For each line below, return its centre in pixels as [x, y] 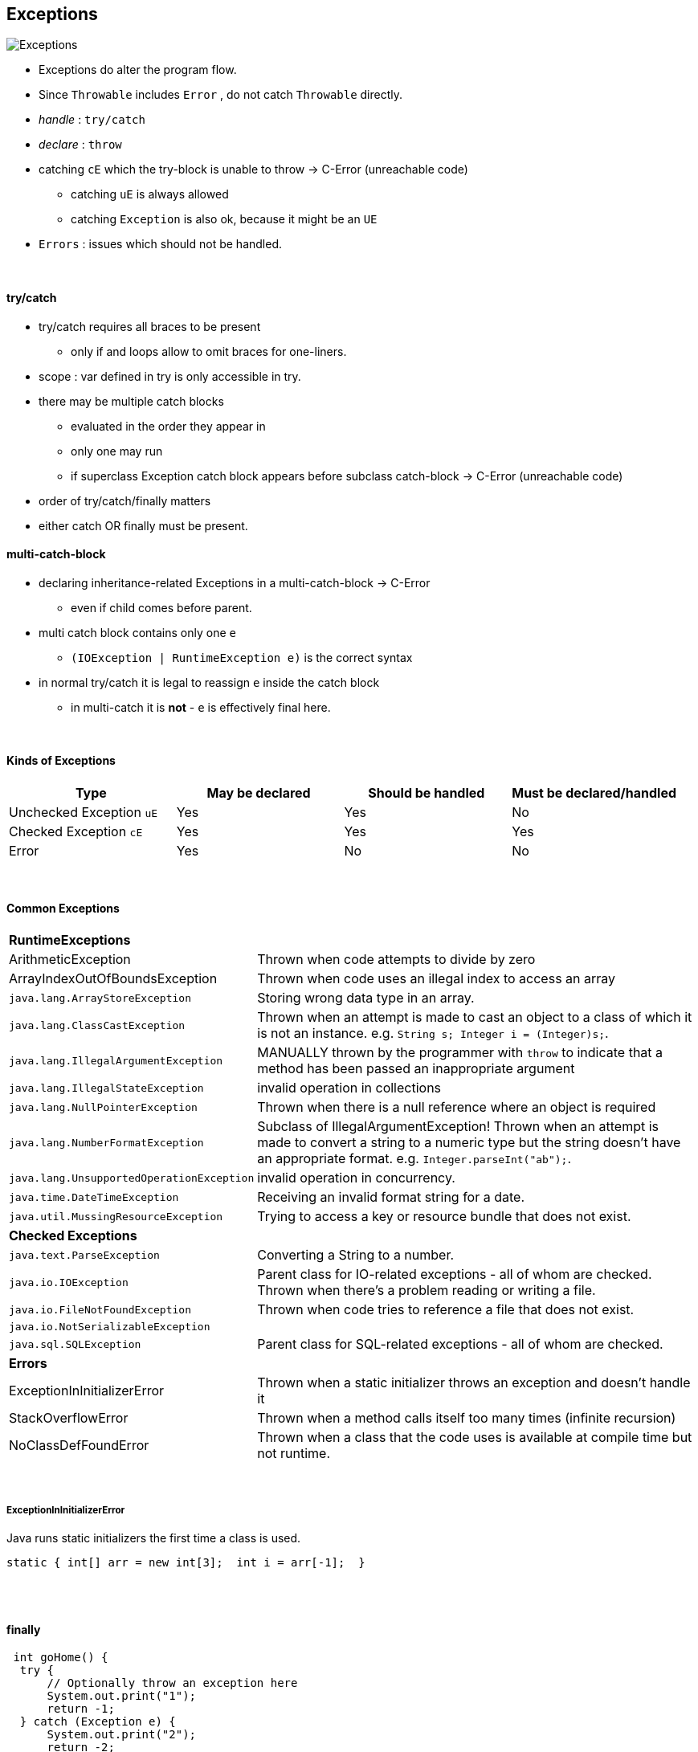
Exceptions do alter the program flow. [138, 70]
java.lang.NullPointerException [103, 1107]
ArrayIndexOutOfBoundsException [113, 979]
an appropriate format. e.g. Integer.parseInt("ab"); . [414, 1159]
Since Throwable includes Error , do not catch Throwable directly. [221, 95]
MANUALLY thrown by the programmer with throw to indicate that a [460, 1053]
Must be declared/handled [594, 793]
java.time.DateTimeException [94, 1197]
